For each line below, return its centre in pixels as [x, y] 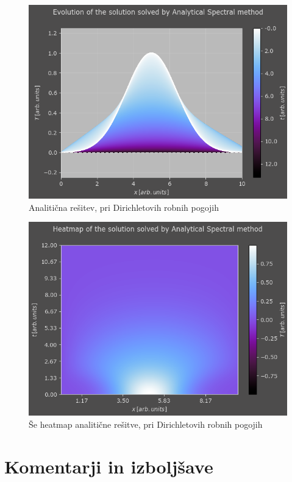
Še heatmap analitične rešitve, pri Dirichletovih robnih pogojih [146, 424]
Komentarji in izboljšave [109, 466]
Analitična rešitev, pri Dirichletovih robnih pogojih [124, 207]
